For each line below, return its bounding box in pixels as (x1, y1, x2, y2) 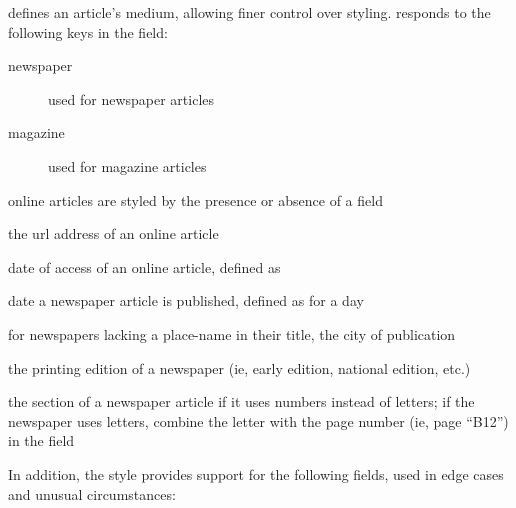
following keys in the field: (8, 21, 168, 42)
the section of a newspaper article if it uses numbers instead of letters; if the (8, 391, 475, 412)
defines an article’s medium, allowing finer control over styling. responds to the (8, 2, 491, 22)
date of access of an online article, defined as (8, 256, 281, 277)
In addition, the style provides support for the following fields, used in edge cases (8, 463, 504, 484)
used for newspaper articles (48, 88, 215, 109)
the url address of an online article (8, 223, 219, 244)
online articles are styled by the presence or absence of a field (8, 189, 383, 210)
